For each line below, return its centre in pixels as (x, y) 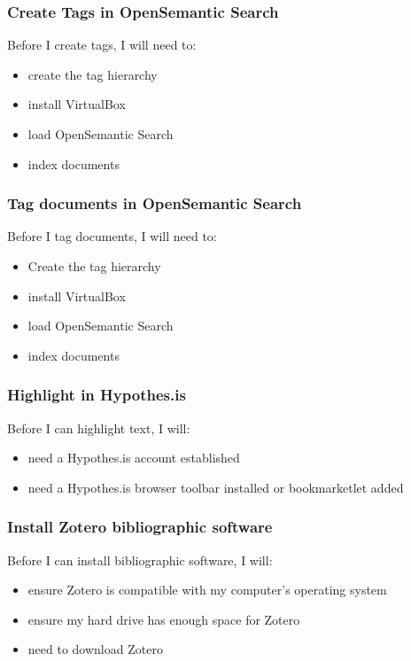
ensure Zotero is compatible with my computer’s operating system (207, 590)
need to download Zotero (95, 649)
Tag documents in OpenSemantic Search (155, 203)
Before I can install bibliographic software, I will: (140, 560)
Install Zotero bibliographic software (140, 527)
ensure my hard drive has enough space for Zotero (164, 619)
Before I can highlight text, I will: (99, 428)
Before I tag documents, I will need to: (112, 236)
